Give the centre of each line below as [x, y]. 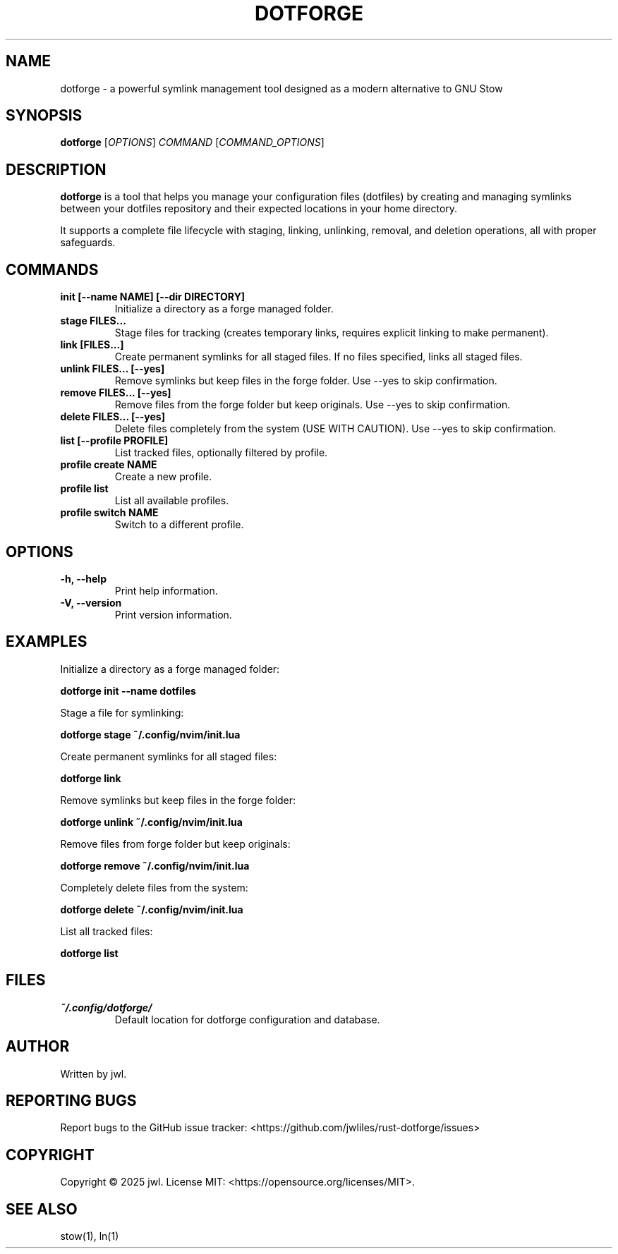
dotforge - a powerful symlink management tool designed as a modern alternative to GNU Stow [281, 88]
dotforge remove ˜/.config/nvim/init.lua [155, 865]
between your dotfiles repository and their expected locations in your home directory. [259, 209]
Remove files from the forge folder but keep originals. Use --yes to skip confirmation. [313, 405]
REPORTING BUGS [71, 1100]
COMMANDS [52, 269]
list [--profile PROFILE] [114, 441]
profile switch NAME [109, 513]
